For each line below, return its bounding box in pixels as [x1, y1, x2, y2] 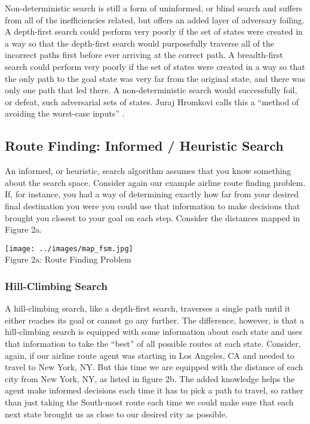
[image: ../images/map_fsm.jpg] [5, 244, 133, 253]
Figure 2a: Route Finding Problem [5, 253, 131, 266]
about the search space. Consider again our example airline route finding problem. [5, 176, 306, 188]
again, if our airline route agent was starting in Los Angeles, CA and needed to [5, 349, 294, 361]
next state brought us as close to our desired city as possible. [5, 407, 228, 420]
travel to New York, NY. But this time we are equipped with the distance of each [5, 361, 303, 373]
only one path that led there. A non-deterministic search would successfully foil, [5, 84, 297, 96]
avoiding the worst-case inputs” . [5, 107, 125, 120]
